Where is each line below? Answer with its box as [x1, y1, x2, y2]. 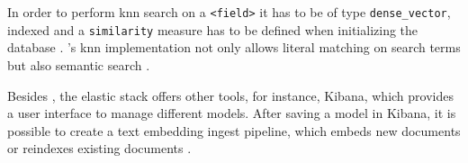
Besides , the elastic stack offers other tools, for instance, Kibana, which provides [7, 86, 454, 104]
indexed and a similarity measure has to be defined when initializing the [7, 20, 418, 39]
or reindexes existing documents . [7, 139, 192, 158]
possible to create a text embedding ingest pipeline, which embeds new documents [7, 121, 461, 140]
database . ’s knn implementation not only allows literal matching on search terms [7, 38, 461, 57]
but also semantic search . [7, 55, 150, 74]
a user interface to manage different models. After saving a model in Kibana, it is [7, 104, 456, 122]
